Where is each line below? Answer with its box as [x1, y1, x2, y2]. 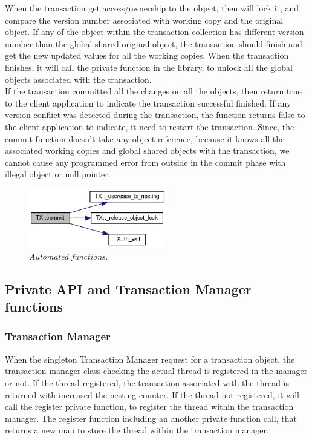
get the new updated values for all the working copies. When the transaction [5, 49, 289, 62]
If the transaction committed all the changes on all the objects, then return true [5, 85, 302, 97]
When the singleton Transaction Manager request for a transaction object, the [5, 352, 295, 365]
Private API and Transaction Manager [5, 279, 252, 298]
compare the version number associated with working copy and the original [5, 13, 284, 26]
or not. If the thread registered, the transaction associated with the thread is [5, 376, 290, 389]
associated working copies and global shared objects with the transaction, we [5, 144, 290, 157]
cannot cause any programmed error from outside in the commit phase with [5, 156, 286, 168]
